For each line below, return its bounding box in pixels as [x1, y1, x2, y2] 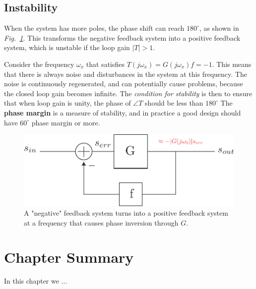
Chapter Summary [4, 246, 134, 267]
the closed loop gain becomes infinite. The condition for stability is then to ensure [4, 88, 253, 98]
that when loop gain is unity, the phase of [4, 98, 131, 108]
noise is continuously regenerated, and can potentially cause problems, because [4, 78, 243, 89]
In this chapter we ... [4, 275, 67, 286]
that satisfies [86, 58, 125, 69]
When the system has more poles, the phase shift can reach [4, 23, 185, 33]
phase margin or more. [31, 117, 100, 127]
